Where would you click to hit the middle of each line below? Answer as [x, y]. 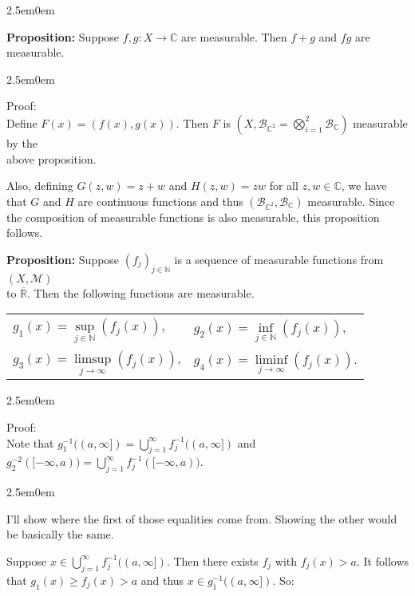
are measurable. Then [234, 36]
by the [22, 142]
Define [22, 122]
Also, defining [40, 186]
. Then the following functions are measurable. [141, 292]
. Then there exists [212, 560]
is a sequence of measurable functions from [279, 259]
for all [284, 186]
